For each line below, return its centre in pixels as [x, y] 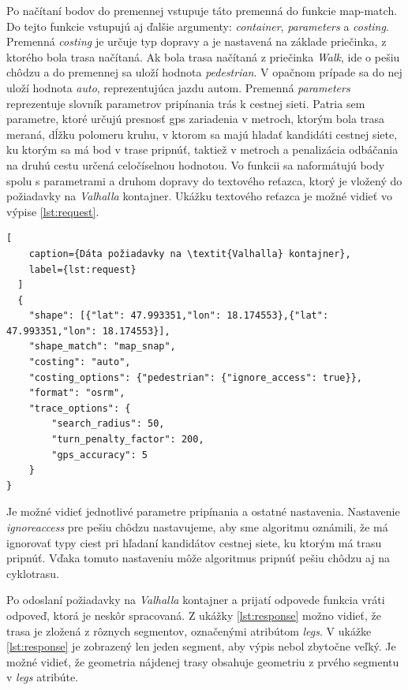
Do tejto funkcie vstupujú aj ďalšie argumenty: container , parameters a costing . [198, 26]
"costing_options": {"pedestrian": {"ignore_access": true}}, [196, 377]
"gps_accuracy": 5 [99, 455]
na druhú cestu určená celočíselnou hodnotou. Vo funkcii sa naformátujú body [196, 164]
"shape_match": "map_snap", [102, 347]
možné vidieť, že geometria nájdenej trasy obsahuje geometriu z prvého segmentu [203, 661]
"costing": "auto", [80, 362]
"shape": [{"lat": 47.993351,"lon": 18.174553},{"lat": [179, 316]
